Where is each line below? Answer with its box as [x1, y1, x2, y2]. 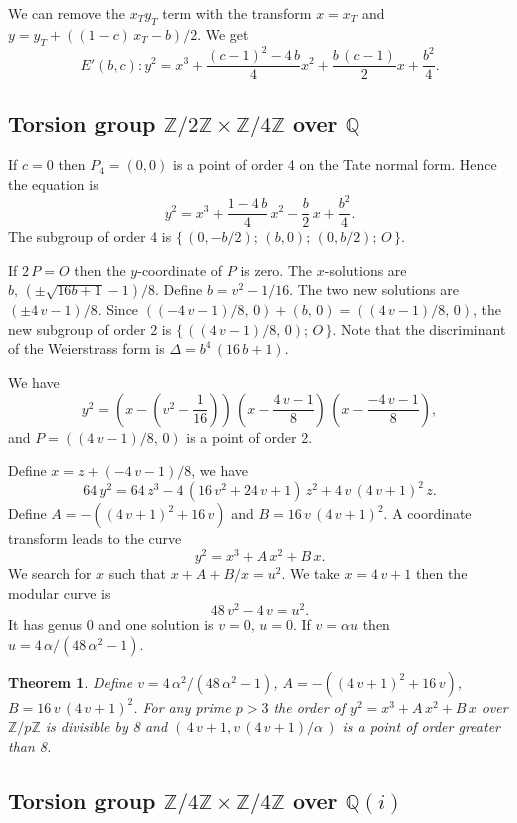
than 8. [8, 736, 52, 757]
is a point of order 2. [186, 426, 313, 447]
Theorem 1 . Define [8, 671, 133, 692]
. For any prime [133, 696, 231, 717]
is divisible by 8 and [45, 716, 168, 737]
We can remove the [8, 3, 126, 23]
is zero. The [240, 259, 313, 280]
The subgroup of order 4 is [8, 226, 172, 247]
